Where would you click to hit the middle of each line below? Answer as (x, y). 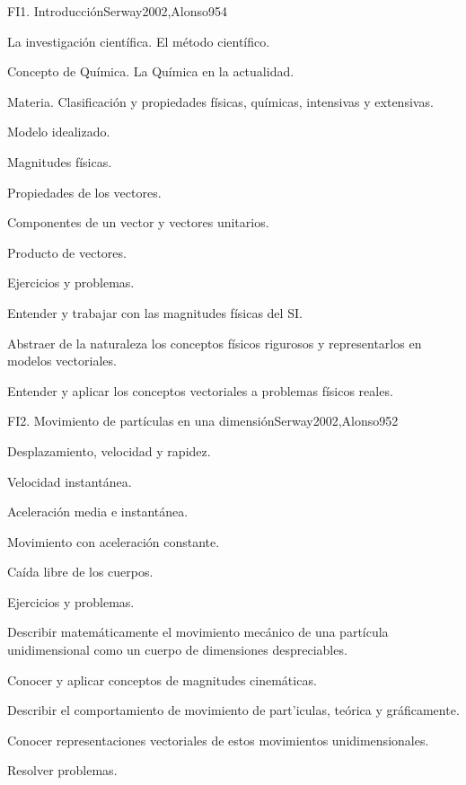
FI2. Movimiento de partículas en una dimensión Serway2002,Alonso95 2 (203, 421)
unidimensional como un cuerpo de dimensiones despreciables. (177, 650)
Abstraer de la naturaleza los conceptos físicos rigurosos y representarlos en (215, 343)
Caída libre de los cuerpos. (80, 572)
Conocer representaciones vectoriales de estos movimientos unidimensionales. (218, 740)
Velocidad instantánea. (70, 481)
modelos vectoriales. (62, 361)
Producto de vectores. (67, 252)
